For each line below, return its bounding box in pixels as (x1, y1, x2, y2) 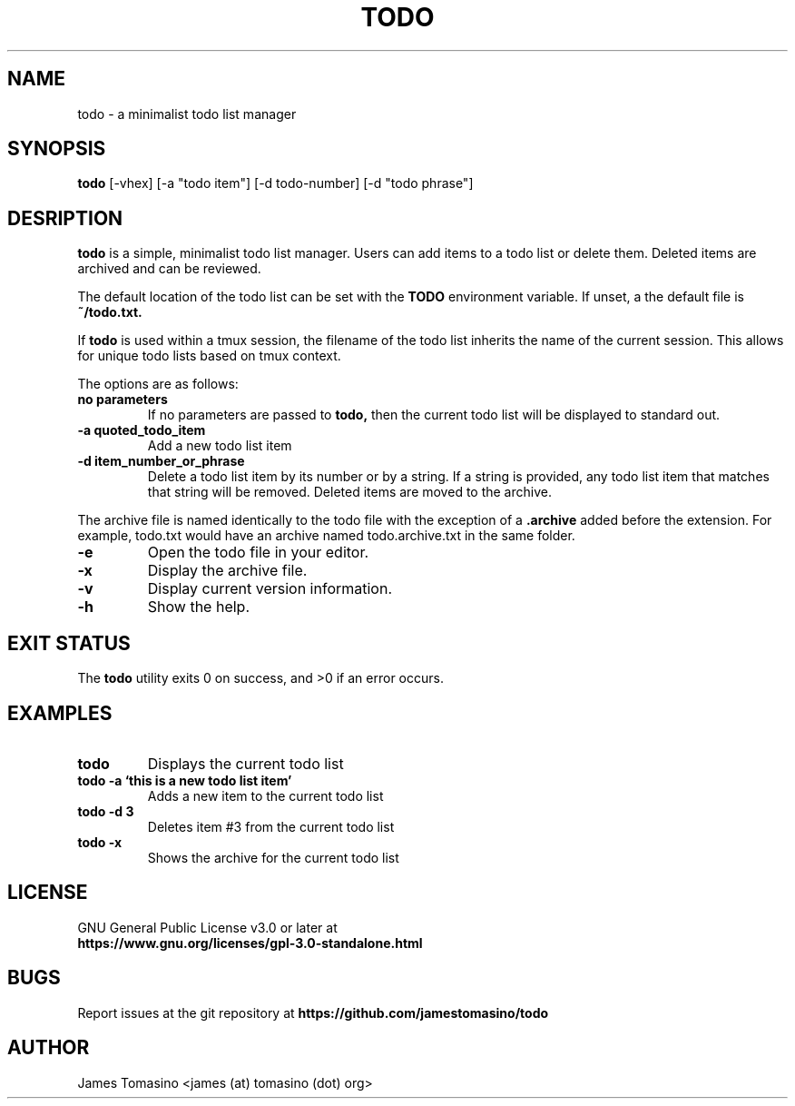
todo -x (77, 834, 123, 850)
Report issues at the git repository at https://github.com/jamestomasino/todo (77, 1004, 549, 1021)
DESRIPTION (7, 206, 123, 230)
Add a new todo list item (147, 438, 292, 454)
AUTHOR (7, 1036, 90, 1060)
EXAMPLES (7, 701, 113, 725)
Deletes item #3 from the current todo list (147, 818, 395, 834)
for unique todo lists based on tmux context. (77, 348, 341, 364)
